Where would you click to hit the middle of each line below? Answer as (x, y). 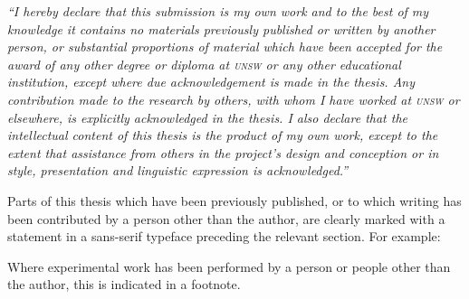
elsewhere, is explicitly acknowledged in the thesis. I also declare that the (208, 117)
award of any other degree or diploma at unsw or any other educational (204, 64)
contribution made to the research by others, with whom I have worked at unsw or (234, 99)
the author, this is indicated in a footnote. (124, 284)
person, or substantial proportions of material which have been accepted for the (225, 47)
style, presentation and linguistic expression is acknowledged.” (178, 170)
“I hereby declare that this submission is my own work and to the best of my (218, 11)
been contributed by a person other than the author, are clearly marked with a (226, 218)
